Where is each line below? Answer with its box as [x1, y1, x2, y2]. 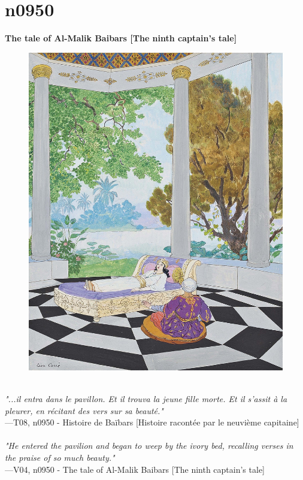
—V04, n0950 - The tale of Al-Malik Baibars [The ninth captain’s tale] [5, 463, 265, 475]
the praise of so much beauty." [5, 451, 115, 463]
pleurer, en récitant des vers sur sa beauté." [5, 404, 163, 416]
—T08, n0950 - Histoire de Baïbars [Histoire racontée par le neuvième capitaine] [5, 416, 299, 428]
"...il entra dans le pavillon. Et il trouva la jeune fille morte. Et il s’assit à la [5, 393, 287, 405]
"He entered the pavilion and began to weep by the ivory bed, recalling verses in [5, 439, 293, 452]
